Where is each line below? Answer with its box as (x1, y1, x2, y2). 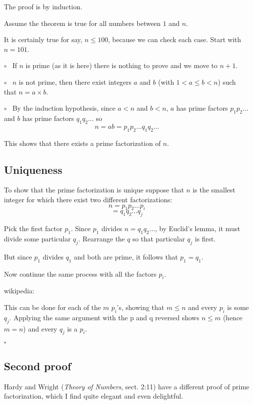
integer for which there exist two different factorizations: (4, 194, 172, 204)
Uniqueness (4, 162, 63, 177)
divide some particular (4, 233, 71, 243)
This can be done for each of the (4, 302, 101, 312)
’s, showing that (117, 302, 165, 312)
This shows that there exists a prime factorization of (4, 138, 161, 148)
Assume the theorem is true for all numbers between (4, 18, 161, 28)
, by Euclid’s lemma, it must (155, 223, 240, 234)
